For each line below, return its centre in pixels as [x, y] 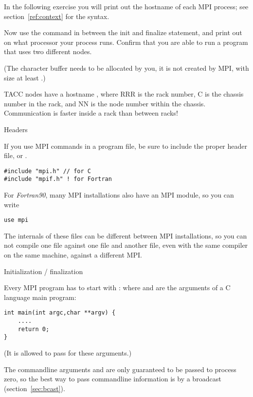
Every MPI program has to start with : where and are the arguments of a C [117, 288]
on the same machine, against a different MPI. [73, 255]
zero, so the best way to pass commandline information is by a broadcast [113, 379]
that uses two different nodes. [48, 51]
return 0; [34, 329]
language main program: [40, 297]
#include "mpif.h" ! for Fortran [58, 179]
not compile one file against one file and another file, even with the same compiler [126, 245]
